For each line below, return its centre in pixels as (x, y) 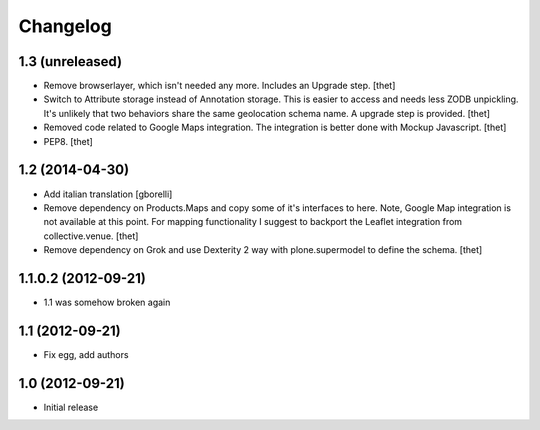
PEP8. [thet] (68, 141)
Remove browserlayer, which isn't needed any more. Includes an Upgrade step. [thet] (219, 86)
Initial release (71, 407)
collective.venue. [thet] (91, 236)
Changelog (65, 26)
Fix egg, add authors (86, 354)
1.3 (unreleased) (70, 61)
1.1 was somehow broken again (107, 302)
